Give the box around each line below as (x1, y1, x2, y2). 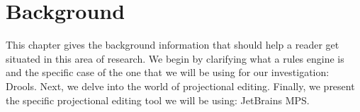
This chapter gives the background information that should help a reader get (6, 37, 339, 52)
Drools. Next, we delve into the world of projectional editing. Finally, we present (6, 78, 355, 93)
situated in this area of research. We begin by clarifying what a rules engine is (6, 51, 344, 66)
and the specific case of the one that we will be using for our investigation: (6, 65, 330, 80)
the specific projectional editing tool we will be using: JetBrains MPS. (6, 92, 310, 107)
